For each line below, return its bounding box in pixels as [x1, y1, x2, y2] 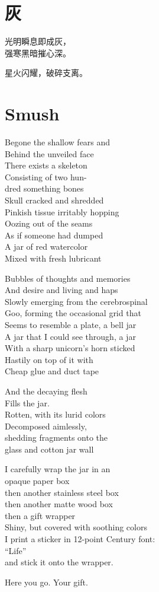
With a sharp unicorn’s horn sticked [5, 342, 135, 354]
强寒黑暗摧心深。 [5, 46, 71, 59]
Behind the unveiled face [5, 147, 94, 160]
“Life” [5, 544, 27, 556]
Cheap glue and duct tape [5, 365, 99, 377]
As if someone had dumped [5, 228, 103, 241]
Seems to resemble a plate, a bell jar [5, 318, 137, 330]
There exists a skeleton [5, 159, 87, 171]
